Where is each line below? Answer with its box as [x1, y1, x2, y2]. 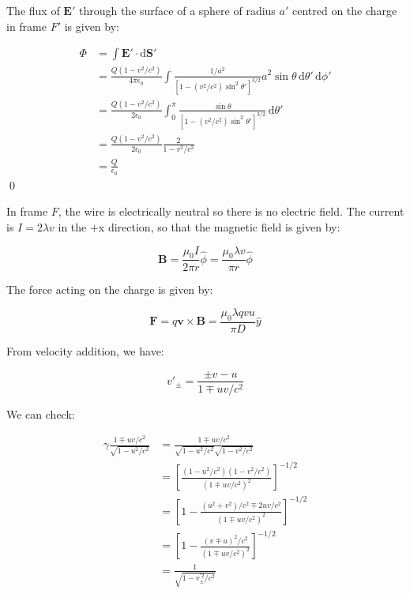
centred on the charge [292, 2, 397, 18]
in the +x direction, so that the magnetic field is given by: [58, 219, 340, 235]
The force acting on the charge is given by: [6, 280, 213, 297]
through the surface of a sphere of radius [78, 2, 276, 18]
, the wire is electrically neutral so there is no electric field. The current [58, 203, 404, 220]
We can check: [6, 405, 75, 422]
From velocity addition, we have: [6, 342, 164, 359]
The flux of [6, 2, 60, 18]
